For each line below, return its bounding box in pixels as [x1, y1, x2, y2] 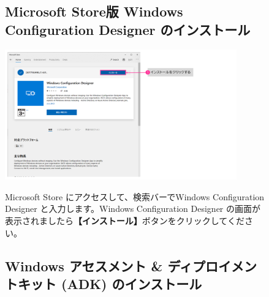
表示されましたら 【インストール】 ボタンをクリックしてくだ [5, 214, 244, 227]
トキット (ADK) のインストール [5, 274, 202, 293]
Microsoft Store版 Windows [5, 2, 183, 21]
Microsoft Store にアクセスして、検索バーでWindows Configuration [5, 190, 265, 203]
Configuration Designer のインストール [5, 20, 251, 39]
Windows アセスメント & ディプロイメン [5, 256, 257, 275]
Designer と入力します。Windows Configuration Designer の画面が [5, 202, 261, 215]
